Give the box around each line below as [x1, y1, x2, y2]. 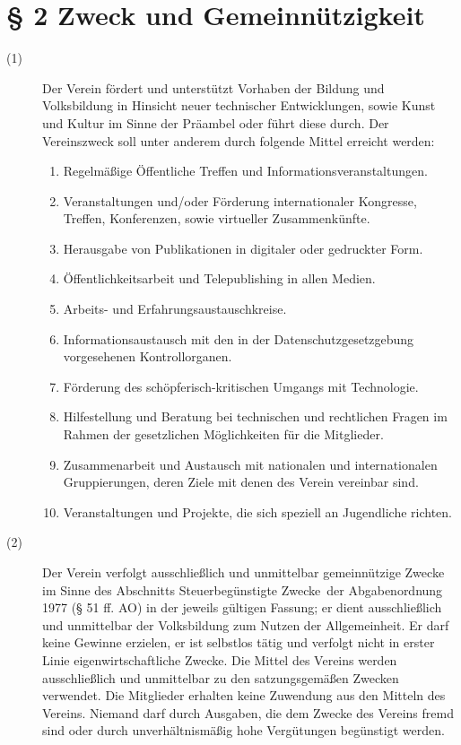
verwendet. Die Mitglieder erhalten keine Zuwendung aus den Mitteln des [42, 686, 446, 705]
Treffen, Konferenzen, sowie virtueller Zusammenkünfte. [63, 209, 370, 228]
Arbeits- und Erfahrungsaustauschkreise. [63, 299, 287, 318]
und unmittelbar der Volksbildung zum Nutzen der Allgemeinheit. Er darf [42, 615, 449, 634]
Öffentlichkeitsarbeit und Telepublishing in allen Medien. [63, 269, 376, 288]
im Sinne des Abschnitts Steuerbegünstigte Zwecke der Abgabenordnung [42, 580, 443, 599]
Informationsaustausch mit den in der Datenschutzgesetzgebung [63, 329, 414, 348]
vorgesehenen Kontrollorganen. [63, 347, 232, 366]
